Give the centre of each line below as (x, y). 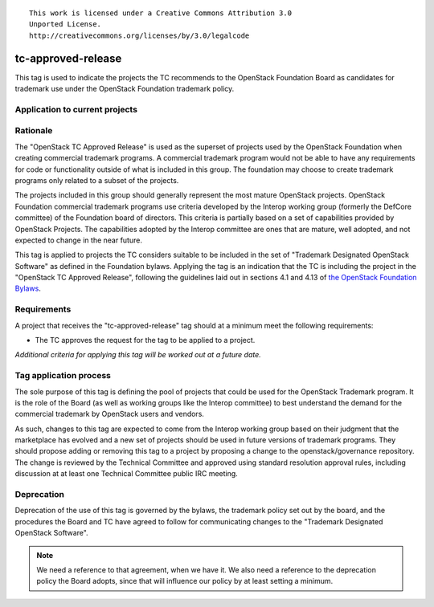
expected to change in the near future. (78, 240)
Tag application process (63, 376)
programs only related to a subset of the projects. (97, 180)
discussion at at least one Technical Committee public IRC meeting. (127, 474)
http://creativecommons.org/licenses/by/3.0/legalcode (139, 35)
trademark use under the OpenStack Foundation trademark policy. (125, 89)
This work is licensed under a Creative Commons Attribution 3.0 (161, 13)
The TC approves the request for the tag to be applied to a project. (145, 340)
